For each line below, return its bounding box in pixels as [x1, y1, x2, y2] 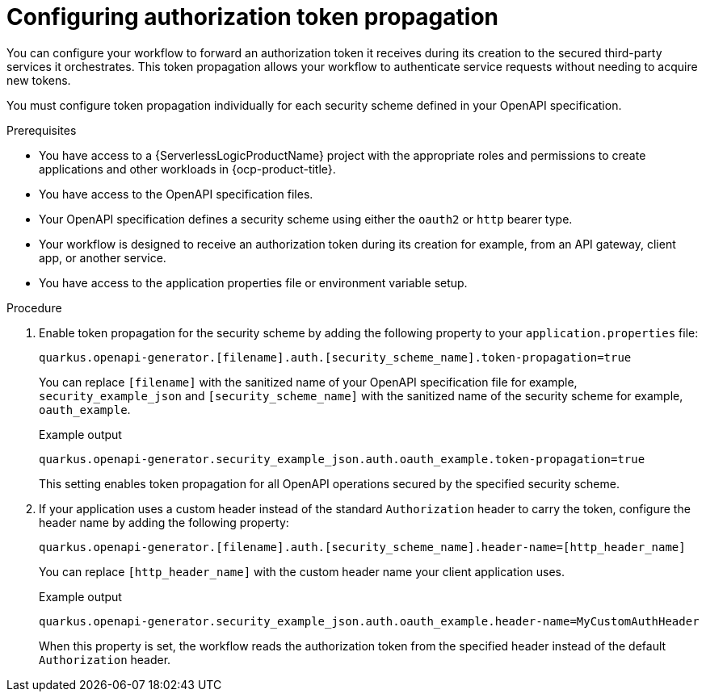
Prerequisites [6, 123, 77, 137]
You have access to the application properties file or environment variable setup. [39, 275, 468, 290]
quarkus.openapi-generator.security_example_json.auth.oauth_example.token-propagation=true [39, 452, 645, 466]
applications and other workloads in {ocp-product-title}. [39, 161, 336, 176]
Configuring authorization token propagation [6, 3, 498, 31]
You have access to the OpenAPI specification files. [39, 186, 313, 201]
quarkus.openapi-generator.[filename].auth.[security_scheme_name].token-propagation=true [39, 350, 632, 364]
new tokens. [6, 73, 71, 87]
